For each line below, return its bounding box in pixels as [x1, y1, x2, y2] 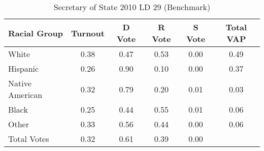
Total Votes [8, 133, 49, 144]
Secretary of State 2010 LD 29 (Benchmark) [53, 1, 211, 13]
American [8, 89, 43, 100]
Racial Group [8, 27, 63, 39]
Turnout [71, 27, 105, 39]
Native [8, 77, 31, 89]
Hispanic [8, 63, 39, 74]
